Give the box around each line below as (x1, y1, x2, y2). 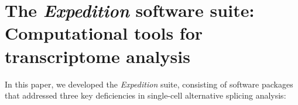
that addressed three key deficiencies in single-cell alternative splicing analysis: (5, 89, 286, 101)
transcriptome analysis (5, 44, 190, 68)
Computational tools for (5, 21, 203, 45)
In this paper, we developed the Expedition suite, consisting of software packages (5, 78, 293, 90)
